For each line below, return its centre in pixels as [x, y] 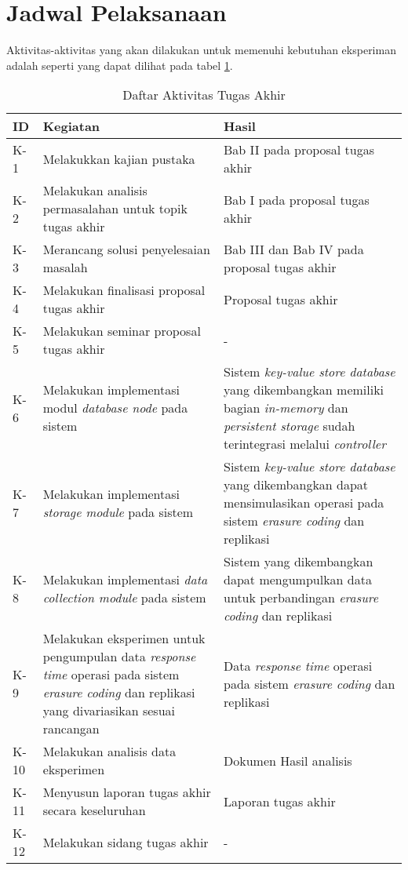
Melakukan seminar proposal [122, 331]
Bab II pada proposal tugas [299, 150]
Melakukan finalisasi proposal [124, 290]
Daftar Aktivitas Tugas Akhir [204, 95]
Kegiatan [71, 126]
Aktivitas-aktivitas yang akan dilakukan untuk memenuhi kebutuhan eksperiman [201, 50]
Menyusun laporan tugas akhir [127, 792]
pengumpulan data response [119, 657]
